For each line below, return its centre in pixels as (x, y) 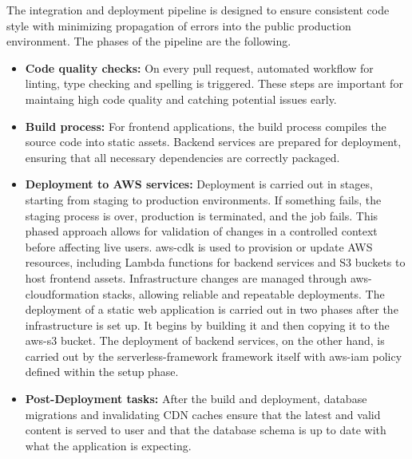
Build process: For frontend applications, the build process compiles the (206, 126)
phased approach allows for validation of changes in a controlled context (201, 231)
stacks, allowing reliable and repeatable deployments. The (244, 293)
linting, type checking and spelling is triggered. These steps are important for (214, 83)
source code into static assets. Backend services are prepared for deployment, (213, 142)
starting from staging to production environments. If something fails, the (203, 199)
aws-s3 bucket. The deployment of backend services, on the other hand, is (205, 340)
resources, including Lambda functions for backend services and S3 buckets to (215, 262)
